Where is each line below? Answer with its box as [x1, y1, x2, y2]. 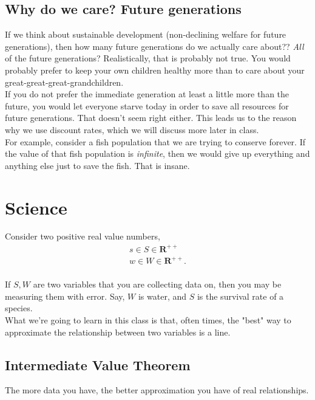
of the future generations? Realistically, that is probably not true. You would [5, 52, 291, 64]
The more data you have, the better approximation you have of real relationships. [5, 384, 309, 396]
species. [5, 302, 33, 314]
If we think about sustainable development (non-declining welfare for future [5, 28, 286, 41]
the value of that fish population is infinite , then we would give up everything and [5, 147, 310, 160]
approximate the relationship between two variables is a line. [5, 325, 231, 338]
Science [5, 195, 67, 219]
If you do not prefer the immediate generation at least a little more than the [5, 88, 290, 100]
